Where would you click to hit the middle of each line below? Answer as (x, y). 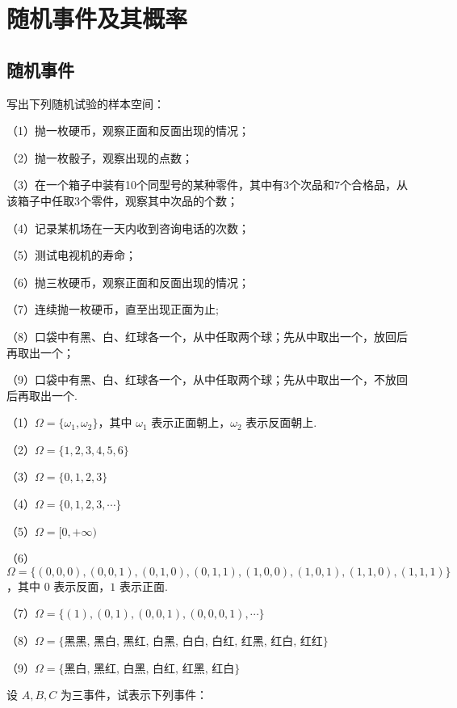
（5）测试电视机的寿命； (71, 255)
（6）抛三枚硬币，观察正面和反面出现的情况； (128, 282)
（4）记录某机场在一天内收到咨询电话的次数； (128, 228)
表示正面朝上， (191, 422)
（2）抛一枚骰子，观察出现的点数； (100, 157)
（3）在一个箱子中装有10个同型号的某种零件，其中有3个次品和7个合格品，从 (207, 185)
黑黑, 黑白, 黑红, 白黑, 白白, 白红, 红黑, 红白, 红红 (193, 642)
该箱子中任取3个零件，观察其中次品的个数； (122, 200)
